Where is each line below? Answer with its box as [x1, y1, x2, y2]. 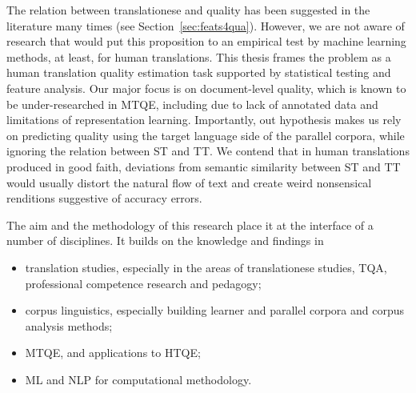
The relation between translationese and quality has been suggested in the [6, 2, 370, 18]
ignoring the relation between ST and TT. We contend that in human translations [6, 142, 410, 159]
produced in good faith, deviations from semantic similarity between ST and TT [6, 158, 401, 174]
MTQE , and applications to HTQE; [25, 344, 201, 361]
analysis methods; [25, 317, 113, 334]
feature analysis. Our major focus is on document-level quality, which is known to [6, 79, 406, 96]
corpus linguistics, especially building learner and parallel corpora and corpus [25, 302, 405, 319]
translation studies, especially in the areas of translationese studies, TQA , [25, 259, 387, 275]
